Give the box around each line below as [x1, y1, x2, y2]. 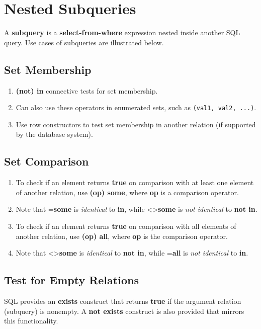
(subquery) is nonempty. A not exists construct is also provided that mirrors [4, 305, 244, 316]
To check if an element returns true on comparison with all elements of [16, 220, 236, 231]
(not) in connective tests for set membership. [16, 85, 158, 96]
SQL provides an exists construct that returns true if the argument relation [4, 295, 241, 306]
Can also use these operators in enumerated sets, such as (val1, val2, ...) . [16, 102, 256, 113]
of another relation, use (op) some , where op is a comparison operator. [16, 187, 239, 197]
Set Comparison [4, 153, 89, 169]
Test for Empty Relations [4, 272, 139, 288]
